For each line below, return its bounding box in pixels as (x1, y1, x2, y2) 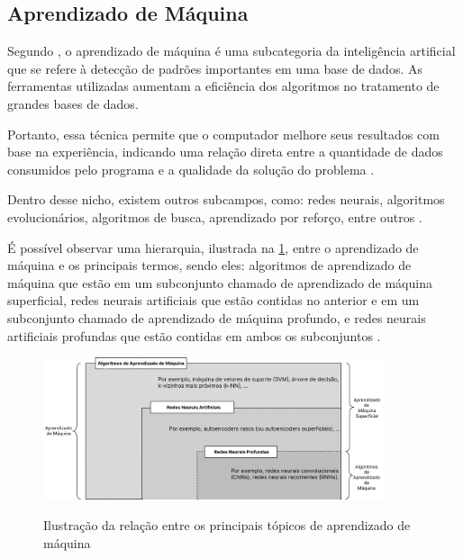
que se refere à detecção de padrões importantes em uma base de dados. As (7, 58, 422, 77)
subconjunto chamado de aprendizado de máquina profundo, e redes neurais (7, 308, 426, 327)
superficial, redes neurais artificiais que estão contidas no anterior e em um (7, 291, 420, 310)
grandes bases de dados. (7, 94, 139, 112)
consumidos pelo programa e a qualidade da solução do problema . (7, 159, 375, 178)
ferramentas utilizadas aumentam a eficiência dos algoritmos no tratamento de (7, 76, 440, 95)
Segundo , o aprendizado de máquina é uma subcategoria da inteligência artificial (7, 41, 456, 60)
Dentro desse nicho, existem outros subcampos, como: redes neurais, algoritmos (7, 190, 445, 209)
